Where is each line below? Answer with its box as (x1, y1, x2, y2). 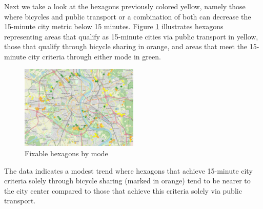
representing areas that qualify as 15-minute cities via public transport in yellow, (4, 31, 258, 41)
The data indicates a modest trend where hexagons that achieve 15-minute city (4, 165, 253, 176)
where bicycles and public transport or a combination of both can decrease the (4, 11, 251, 22)
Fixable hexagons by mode (25, 148, 108, 159)
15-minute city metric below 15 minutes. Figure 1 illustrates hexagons (4, 21, 224, 32)
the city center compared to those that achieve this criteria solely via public (4, 185, 242, 196)
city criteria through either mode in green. (28, 51, 161, 61)
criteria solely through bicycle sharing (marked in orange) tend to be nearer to (4, 175, 251, 186)
